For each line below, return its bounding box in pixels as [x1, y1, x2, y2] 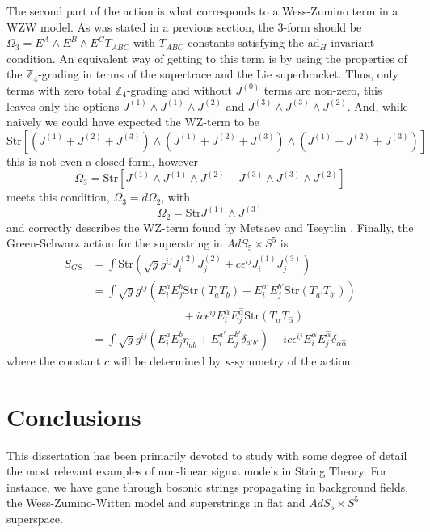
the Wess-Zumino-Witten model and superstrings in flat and [6, 494, 306, 511]
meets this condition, [6, 188, 110, 205]
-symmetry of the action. [230, 352, 354, 369]
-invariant [327, 34, 375, 51]
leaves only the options [6, 97, 120, 114]
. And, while [347, 97, 408, 114]
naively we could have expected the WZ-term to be [6, 113, 260, 130]
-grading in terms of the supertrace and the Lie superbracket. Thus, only [38, 65, 398, 82]
